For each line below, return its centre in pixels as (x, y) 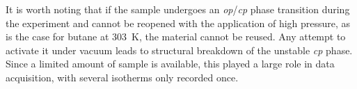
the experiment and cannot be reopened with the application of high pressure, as (178, 23)
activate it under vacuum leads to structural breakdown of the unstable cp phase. (179, 50)
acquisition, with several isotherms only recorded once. (122, 77)
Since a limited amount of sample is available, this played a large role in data (170, 64)
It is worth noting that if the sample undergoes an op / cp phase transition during (178, 9)
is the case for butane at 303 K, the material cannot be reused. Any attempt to (176, 37)
